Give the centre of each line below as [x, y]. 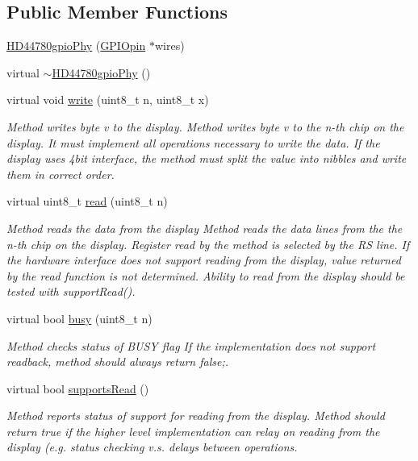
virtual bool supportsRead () [78, 388]
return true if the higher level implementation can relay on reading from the [193, 431]
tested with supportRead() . [71, 291]
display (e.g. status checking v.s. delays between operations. [152, 447]
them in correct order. [61, 174]
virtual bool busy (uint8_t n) [79, 318]
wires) [169, 46]
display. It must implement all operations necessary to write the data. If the [193, 142]
